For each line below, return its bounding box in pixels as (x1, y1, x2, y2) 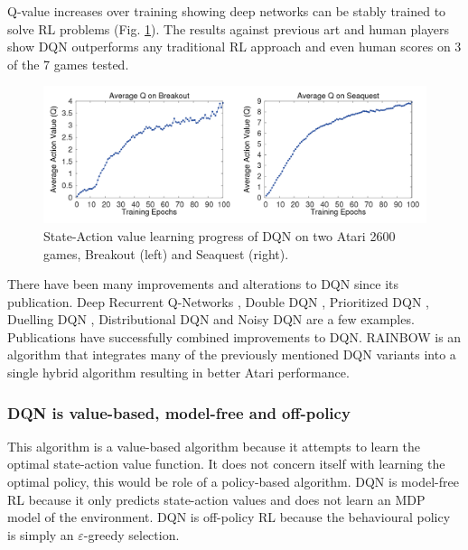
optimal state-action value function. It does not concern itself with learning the (7, 454, 445, 473)
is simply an (7, 525, 74, 544)
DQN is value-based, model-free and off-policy (7, 401, 351, 424)
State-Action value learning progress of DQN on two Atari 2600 (43, 226, 396, 245)
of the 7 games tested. (7, 54, 129, 73)
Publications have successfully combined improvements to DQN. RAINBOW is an (7, 327, 462, 346)
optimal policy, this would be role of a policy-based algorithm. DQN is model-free (7, 472, 459, 491)
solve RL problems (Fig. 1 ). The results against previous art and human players (7, 19, 449, 38)
